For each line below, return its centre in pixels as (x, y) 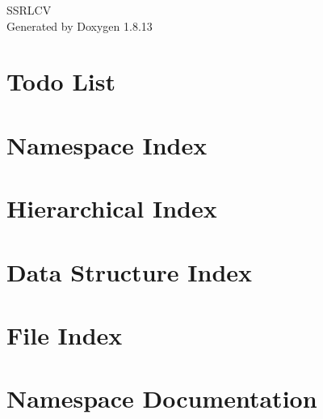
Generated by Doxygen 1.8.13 (80, 25)
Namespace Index (107, 144)
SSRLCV (29, 10)
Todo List (61, 81)
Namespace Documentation (162, 398)
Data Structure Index (130, 271)
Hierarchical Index (112, 208)
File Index (65, 334)
